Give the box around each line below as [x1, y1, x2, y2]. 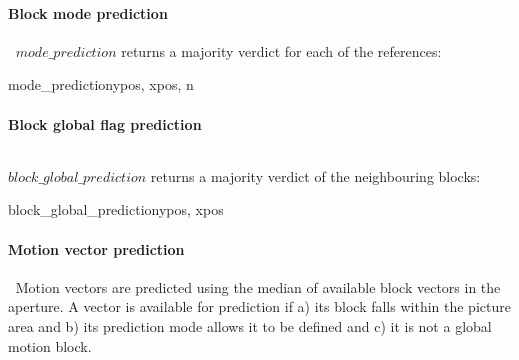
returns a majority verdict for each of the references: [121, 40, 442, 61]
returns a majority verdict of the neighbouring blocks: [150, 165, 481, 186]
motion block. [8, 335, 92, 356]
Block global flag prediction [8, 113, 202, 134]
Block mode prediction [8, 2, 168, 23]
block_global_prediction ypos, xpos [8, 199, 224, 220]
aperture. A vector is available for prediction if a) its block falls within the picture [8, 296, 511, 317]
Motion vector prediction [8, 238, 185, 259]
